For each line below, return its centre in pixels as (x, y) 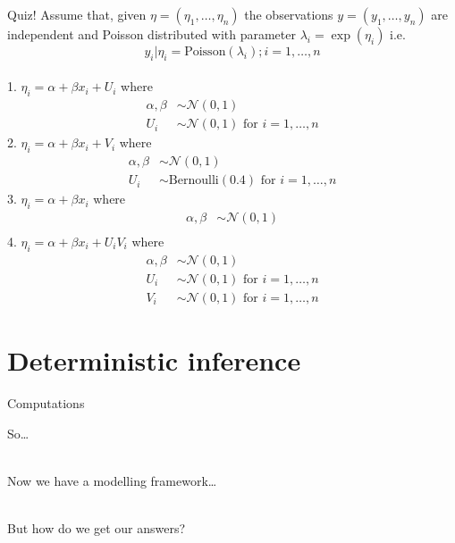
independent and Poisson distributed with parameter (152, 34)
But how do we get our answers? (97, 527)
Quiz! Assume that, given (77, 14)
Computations (46, 402)
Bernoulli (194, 181)
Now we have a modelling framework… (112, 480)
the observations (289, 14)
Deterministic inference (154, 360)
